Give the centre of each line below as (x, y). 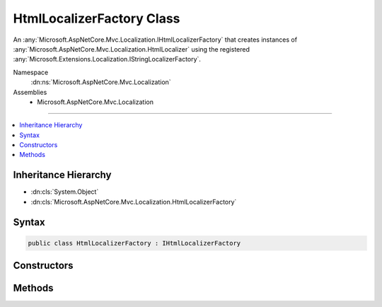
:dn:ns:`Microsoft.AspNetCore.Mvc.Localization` (101, 82)
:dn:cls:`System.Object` (65, 192)
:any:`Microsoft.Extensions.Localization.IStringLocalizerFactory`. (107, 59)
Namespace (31, 72)
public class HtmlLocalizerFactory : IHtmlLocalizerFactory (134, 243)
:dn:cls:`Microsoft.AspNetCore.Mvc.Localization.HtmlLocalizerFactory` (134, 202)
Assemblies (30, 92)
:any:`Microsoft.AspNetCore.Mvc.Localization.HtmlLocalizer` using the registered (132, 49)
